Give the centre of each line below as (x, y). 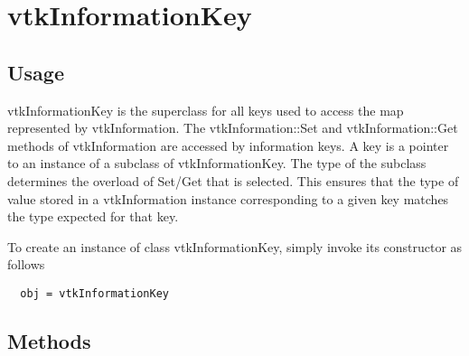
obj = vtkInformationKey (94, 293)
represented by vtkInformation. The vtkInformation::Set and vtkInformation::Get (233, 128)
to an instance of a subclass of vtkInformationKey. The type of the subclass (217, 163)
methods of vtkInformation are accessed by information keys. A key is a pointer (228, 145)
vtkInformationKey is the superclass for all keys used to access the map (206, 110)
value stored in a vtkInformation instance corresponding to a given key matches (228, 198)
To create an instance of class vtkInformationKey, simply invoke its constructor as (235, 246)
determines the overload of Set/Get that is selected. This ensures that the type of (233, 180)
